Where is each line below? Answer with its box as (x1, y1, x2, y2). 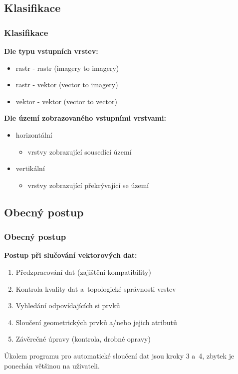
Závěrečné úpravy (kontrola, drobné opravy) (15, 334, 151, 344)
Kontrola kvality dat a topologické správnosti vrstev (15, 283, 176, 294)
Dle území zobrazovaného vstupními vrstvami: (4, 113, 166, 123)
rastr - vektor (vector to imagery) (15, 79, 118, 90)
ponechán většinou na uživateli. (4, 360, 100, 371)
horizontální (15, 129, 52, 140)
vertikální (15, 163, 45, 174)
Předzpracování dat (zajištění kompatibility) (15, 266, 151, 277)
